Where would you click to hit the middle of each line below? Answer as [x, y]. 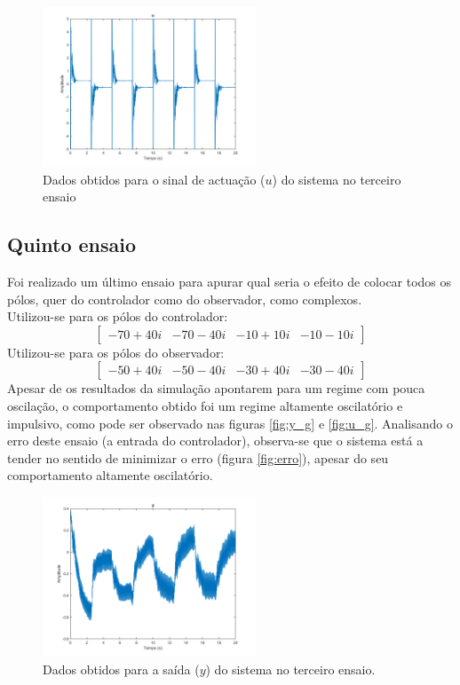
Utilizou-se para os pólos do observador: [116, 352]
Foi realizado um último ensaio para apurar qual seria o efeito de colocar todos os [230, 281]
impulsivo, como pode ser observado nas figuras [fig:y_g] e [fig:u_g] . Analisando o [230, 423]
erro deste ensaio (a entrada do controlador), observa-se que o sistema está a [215, 441]
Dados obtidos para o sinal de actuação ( [154, 179]
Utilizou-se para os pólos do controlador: [118, 316]
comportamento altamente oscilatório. [110, 475]
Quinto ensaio [72, 244]
